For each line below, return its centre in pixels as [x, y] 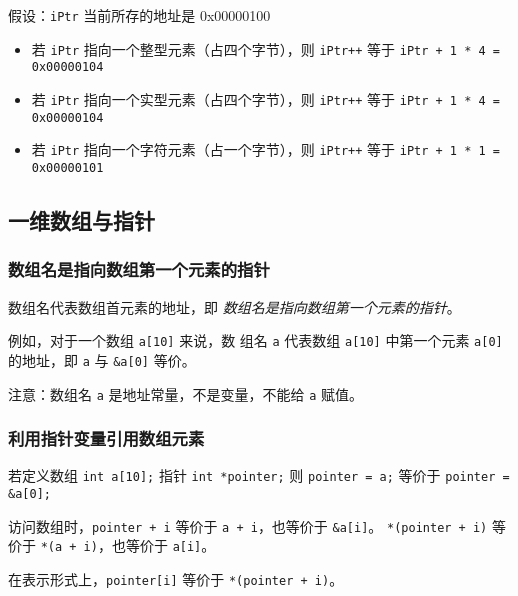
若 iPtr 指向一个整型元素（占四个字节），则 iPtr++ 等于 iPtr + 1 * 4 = [265, 48]
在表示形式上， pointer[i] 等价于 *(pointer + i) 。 [176, 579]
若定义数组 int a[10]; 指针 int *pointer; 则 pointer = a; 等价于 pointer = [259, 475]
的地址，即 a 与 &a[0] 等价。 [102, 359]
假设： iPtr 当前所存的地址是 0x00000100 [139, 15]
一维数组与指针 [81, 219]
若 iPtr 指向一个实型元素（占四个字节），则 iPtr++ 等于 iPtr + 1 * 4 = [265, 98]
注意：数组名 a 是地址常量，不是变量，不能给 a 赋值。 [186, 393]
